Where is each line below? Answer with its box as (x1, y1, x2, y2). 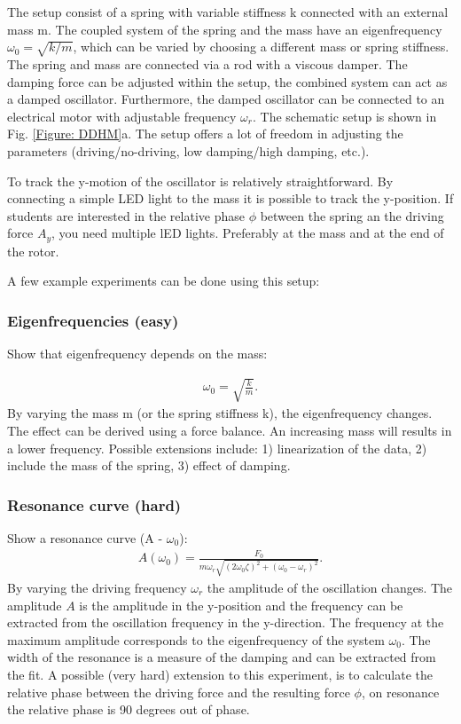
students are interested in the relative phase (7, 206, 245, 224)
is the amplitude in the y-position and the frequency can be (79, 595, 403, 614)
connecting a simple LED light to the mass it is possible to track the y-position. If (7, 189, 454, 208)
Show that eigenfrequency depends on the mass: (7, 344, 268, 363)
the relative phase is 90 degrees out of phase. (7, 700, 250, 719)
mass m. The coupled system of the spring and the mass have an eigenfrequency (7, 20, 442, 38)
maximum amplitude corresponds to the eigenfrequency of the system (7, 630, 385, 649)
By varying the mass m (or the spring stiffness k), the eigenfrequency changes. (7, 404, 433, 422)
